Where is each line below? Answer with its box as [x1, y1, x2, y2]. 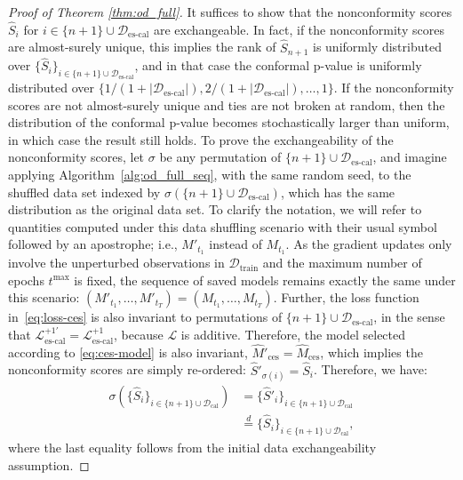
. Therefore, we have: [313, 360, 427, 379]
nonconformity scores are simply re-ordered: [8, 360, 247, 379]
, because [114, 325, 164, 344]
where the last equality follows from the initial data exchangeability [8, 437, 377, 456]
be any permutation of [159, 148, 282, 166]
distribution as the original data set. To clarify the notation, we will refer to [8, 200, 422, 219]
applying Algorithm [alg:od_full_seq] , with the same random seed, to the [8, 165, 411, 184]
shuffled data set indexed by [8, 182, 161, 201]
